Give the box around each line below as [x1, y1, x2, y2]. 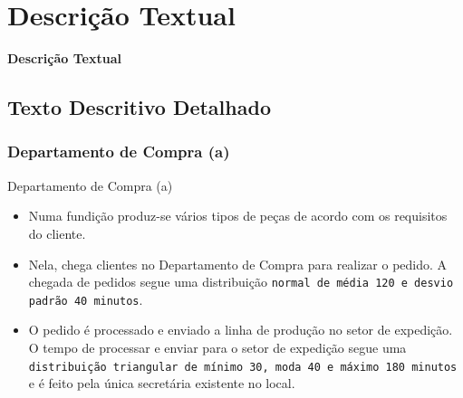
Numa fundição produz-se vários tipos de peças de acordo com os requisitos [28, 206, 448, 225]
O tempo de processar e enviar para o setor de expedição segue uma [28, 338, 407, 356]
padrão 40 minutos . [28, 289, 143, 308]
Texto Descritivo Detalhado [7, 93, 271, 121]
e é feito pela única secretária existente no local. [28, 374, 295, 393]
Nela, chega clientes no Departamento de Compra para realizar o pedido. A [28, 254, 448, 273]
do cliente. [28, 223, 86, 242]
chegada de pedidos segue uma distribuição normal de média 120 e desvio [28, 272, 454, 291]
